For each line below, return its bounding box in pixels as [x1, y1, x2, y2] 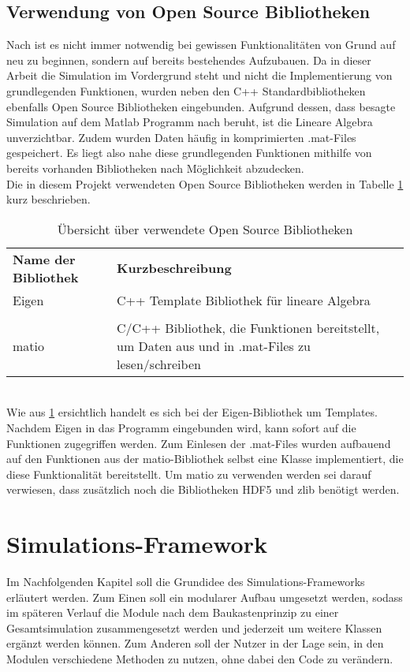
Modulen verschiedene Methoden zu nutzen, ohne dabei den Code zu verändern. [6, 650, 393, 666]
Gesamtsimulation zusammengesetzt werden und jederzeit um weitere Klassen [6, 619, 382, 636]
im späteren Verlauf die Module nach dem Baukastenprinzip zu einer [6, 604, 339, 621]
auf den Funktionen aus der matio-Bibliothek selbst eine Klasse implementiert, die [6, 450, 404, 467]
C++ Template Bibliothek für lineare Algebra [117, 290, 371, 309]
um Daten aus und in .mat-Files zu [117, 336, 311, 355]
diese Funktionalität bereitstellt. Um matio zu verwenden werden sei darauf [6, 465, 371, 482]
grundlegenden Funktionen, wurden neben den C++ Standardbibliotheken [6, 82, 366, 99]
